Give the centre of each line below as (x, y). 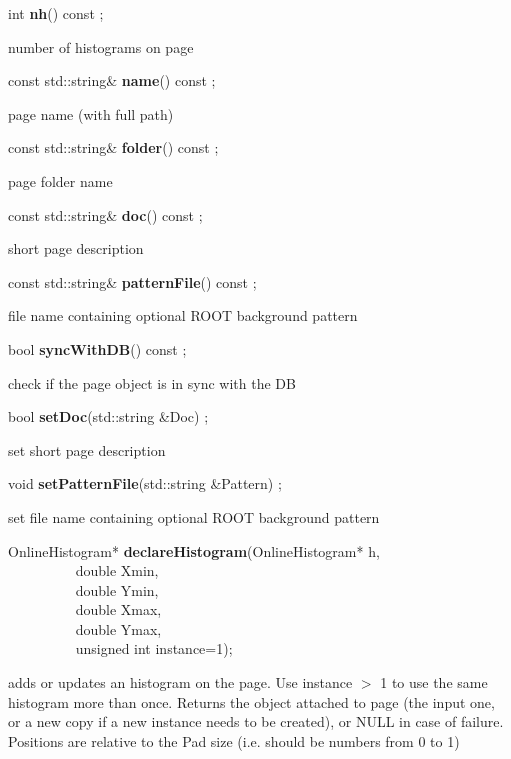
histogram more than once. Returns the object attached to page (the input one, (251, 701)
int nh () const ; (56, 13)
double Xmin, (117, 570)
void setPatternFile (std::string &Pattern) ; (145, 483)
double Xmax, (118, 609)
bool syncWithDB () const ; (97, 348)
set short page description (87, 449)
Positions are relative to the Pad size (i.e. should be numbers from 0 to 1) (234, 740)
